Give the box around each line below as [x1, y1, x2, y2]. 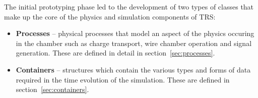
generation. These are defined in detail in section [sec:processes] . [16, 47, 215, 58]
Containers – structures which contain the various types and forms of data [16, 64, 251, 74]
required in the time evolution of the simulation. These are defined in [16, 74, 230, 84]
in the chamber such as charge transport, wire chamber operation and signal [16, 37, 252, 48]
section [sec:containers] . [16, 84, 89, 94]
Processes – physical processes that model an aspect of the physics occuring [16, 28, 254, 38]
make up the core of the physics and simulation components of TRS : [4, 11, 216, 21]
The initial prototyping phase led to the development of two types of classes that [4, 1, 254, 11]
